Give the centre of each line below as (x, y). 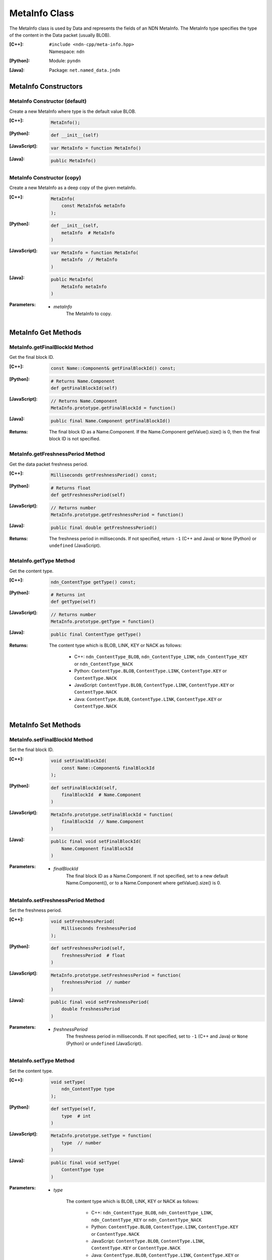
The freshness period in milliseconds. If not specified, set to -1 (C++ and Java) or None (157, 1036)
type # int (76, 1116)
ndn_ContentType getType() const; (93, 582)
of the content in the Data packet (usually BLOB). (60, 35)
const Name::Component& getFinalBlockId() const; (113, 368)
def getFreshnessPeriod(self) (88, 495)
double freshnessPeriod (91, 1009)
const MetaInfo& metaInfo (93, 206)
